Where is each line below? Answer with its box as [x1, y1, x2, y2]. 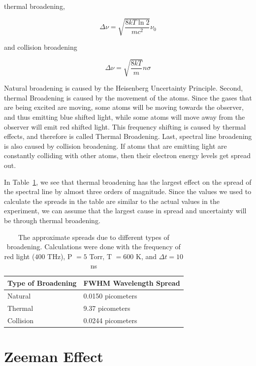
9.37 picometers [83, 302, 130, 313]
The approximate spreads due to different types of [18, 232, 169, 242]
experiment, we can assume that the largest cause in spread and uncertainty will [4, 205, 247, 216]
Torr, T [89, 251, 112, 261]
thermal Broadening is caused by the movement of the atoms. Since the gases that [4, 92, 252, 102]
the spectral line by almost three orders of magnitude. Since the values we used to [4, 186, 252, 197]
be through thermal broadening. [4, 215, 100, 225]
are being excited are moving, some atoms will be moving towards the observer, [4, 102, 244, 112]
